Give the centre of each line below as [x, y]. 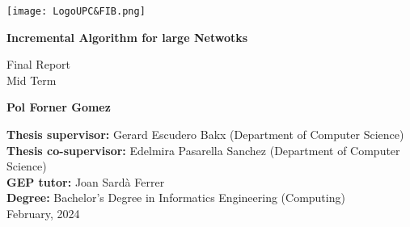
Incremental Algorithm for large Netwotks [127, 37]
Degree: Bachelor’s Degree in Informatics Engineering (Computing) [176, 198]
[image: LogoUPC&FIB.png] [76, 11]
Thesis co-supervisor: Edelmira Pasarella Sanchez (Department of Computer [203, 150]
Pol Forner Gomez [59, 107]
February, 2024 [43, 213]
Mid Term [32, 80]
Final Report [39, 64]
